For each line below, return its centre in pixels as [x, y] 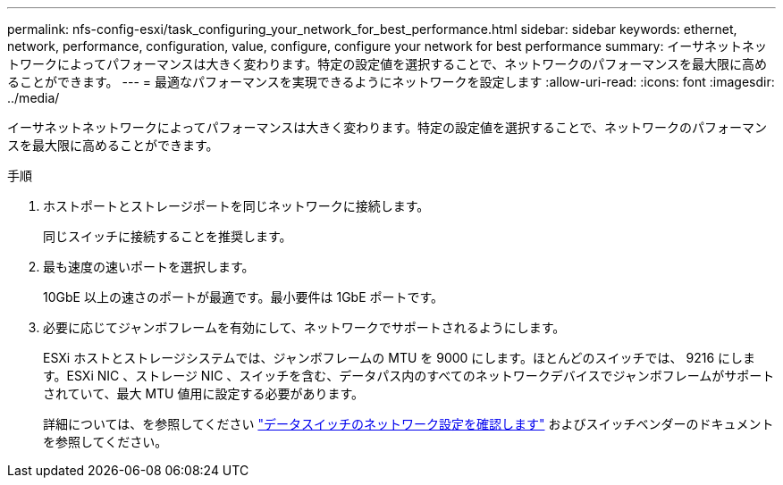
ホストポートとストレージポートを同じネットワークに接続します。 [236, 206]
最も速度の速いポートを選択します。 [149, 267]
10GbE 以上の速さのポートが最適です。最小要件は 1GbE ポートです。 [244, 297]
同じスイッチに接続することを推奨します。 [168, 236]
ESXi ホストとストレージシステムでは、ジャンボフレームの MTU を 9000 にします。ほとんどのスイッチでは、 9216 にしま [399, 358]
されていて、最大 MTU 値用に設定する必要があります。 [204, 393]
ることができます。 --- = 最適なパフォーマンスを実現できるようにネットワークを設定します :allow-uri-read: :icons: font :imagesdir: [391, 82]
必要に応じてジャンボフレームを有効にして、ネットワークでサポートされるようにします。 [304, 327]
